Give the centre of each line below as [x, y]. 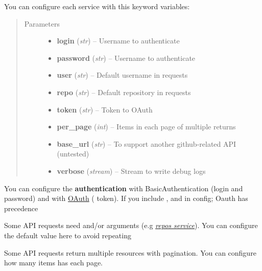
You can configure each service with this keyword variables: [97, 6]
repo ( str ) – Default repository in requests [124, 92]
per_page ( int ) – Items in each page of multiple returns [146, 127]
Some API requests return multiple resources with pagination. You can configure [130, 252]
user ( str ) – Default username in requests [122, 75]
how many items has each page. [54, 263]
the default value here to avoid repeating [68, 235]
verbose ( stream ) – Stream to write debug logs [131, 171]
